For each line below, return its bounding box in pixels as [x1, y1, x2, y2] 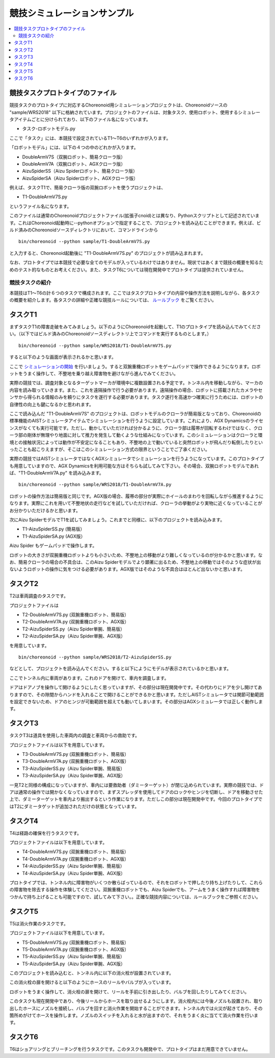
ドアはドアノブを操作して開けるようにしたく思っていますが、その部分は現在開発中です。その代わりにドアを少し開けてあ [9, 684, 262, 691]
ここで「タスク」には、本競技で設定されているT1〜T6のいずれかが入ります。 [9, 135, 171, 141]
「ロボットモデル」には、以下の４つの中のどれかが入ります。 [9, 144, 139, 150]
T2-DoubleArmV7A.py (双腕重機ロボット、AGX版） [22, 619, 129, 625]
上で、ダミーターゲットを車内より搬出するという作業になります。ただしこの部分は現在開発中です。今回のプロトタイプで [9, 796, 263, 802]
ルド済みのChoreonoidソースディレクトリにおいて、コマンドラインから [9, 227, 158, 233]
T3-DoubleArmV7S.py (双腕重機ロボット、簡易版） [22, 751, 129, 757]
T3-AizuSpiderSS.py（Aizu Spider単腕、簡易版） [22, 765, 125, 772]
